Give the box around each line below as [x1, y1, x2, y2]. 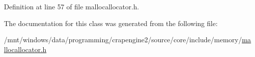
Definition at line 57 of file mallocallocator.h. [4, 1, 139, 11]
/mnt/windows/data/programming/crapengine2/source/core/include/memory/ [4, 34, 242, 45]
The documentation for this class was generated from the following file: [4, 18, 218, 28]
